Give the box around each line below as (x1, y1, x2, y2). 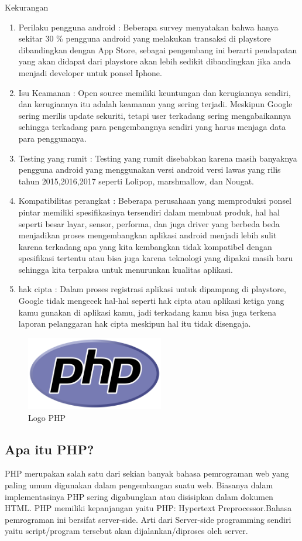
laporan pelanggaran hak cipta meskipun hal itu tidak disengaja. (18, 317, 251, 330)
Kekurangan (5, 1, 49, 13)
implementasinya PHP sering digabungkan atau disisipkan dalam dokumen (5, 490, 273, 502)
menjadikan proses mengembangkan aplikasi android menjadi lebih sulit (18, 229, 277, 241)
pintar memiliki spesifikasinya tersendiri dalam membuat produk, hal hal (18, 206, 280, 218)
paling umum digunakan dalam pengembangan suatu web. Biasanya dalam (5, 479, 273, 491)
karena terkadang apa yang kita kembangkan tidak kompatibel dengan (18, 240, 272, 252)
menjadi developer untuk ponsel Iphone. (18, 66, 162, 78)
